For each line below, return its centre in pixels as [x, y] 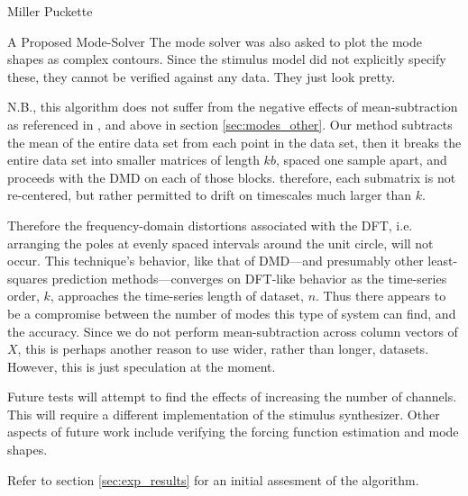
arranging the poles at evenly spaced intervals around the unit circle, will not [220, 243]
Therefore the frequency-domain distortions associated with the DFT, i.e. [210, 225]
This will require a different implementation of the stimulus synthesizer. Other [224, 414]
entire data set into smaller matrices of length [133, 160]
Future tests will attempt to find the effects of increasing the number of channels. [232, 397]
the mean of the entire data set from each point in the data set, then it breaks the [234, 142]
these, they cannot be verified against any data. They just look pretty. [202, 76]
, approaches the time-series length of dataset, [177, 296]
